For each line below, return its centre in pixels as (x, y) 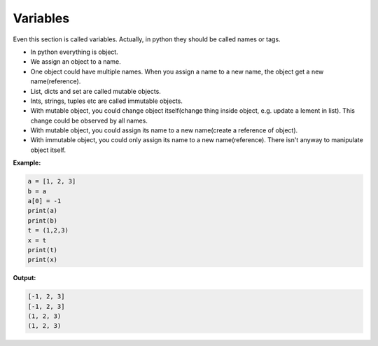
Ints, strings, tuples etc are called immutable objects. (107, 101)
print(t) (43, 250)
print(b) (43, 220)
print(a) (43, 211)
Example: (27, 163)
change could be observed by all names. (89, 120)
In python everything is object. (74, 52)
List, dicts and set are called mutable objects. (96, 91)
